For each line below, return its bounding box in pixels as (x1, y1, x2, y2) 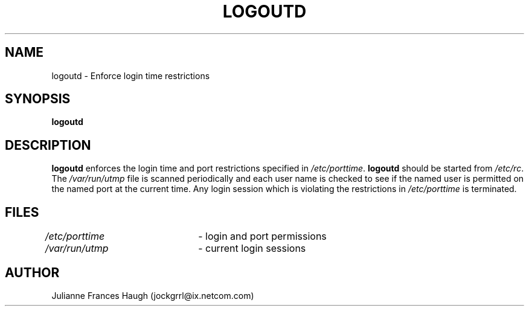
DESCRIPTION (5, 137, 91, 153)
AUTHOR (5, 265, 60, 280)
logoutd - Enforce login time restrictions (51, 70, 210, 81)
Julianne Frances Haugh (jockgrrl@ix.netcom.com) (51, 290, 254, 301)
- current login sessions (198, 242, 306, 255)
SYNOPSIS (5, 91, 71, 107)
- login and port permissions (198, 230, 327, 243)
